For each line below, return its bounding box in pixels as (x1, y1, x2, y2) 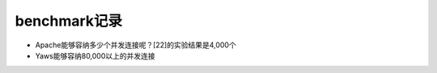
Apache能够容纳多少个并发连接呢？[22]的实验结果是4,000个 (35, 40, 236, 50)
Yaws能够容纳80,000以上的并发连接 (35, 51, 155, 60)
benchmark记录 (15, 12, 123, 30)
